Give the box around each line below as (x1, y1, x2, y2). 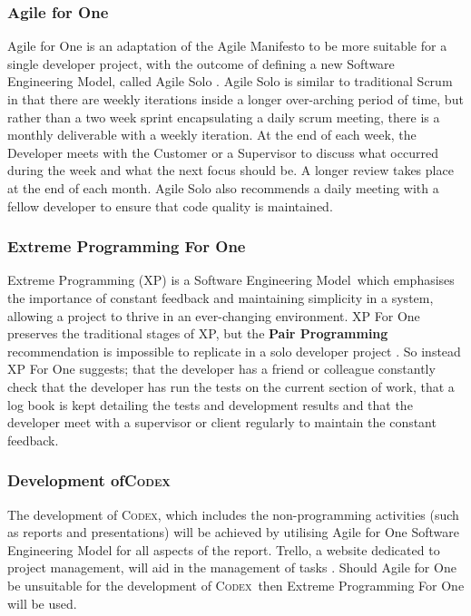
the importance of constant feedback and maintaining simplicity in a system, (7, 288, 434, 307)
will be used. (7, 593, 77, 612)
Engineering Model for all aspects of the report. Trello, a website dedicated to (7, 540, 440, 559)
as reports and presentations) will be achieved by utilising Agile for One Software (7, 523, 459, 542)
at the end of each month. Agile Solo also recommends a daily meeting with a (7, 178, 439, 197)
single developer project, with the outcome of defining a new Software (7, 54, 395, 73)
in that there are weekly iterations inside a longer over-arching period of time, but (7, 90, 464, 108)
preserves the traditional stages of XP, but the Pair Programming (7, 324, 388, 343)
